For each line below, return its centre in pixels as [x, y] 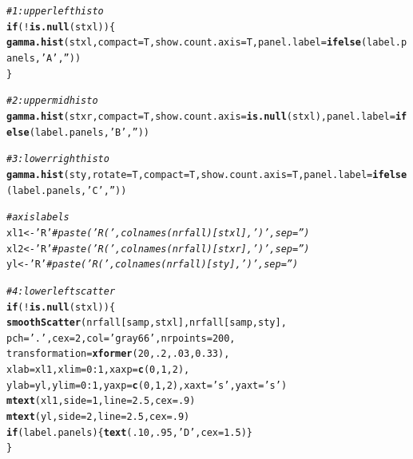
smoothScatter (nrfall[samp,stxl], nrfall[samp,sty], [147, 323]
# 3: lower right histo [58, 159]
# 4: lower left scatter [61, 291]
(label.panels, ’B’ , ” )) [89, 132]
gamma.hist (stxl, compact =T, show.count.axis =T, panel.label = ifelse [184, 43]
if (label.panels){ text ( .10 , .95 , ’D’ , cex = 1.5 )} [129, 432]
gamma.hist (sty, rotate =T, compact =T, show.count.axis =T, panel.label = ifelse [207, 174]
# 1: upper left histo [55, 11]
